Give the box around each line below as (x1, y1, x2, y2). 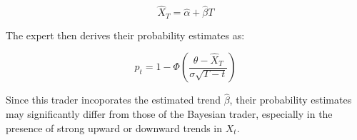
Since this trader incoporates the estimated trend (6, 92, 221, 107)
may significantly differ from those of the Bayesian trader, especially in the (6, 106, 333, 121)
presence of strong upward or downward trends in (6, 120, 223, 135)
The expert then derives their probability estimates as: (6, 27, 245, 42)
